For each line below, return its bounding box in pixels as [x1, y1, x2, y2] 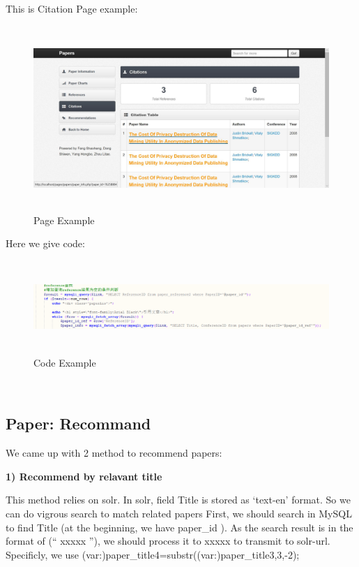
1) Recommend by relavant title [6, 469, 162, 483]
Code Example [33, 355, 96, 369]
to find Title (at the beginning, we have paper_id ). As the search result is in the [6, 520, 353, 534]
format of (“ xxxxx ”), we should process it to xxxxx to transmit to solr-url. [6, 533, 330, 548]
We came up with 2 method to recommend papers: [6, 445, 222, 460]
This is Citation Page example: [6, 1, 138, 15]
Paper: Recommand [6, 413, 151, 434]
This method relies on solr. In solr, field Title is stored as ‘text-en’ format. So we [6, 492, 351, 507]
